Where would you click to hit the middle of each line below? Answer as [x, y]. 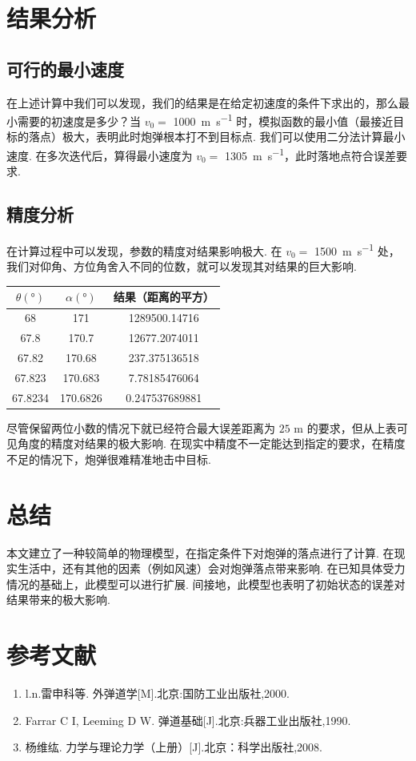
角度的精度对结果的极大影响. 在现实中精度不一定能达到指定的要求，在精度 [211, 443]
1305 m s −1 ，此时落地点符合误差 [311, 154]
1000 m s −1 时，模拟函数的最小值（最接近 [283, 120]
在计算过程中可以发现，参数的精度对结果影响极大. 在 [144, 250]
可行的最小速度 [65, 68]
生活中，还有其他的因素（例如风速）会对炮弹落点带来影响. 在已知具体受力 [211, 568]
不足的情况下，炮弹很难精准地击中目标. [109, 459]
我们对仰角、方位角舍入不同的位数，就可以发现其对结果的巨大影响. [182, 266]
